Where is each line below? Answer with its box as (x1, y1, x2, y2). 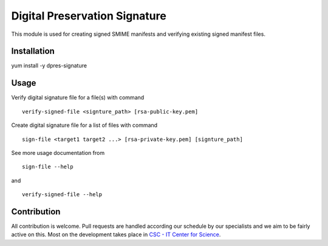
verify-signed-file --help (22, 191, 103, 198)
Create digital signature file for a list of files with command (11, 121, 158, 129)
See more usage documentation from (11, 149, 105, 156)
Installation (11, 46, 55, 56)
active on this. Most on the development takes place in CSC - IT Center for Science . (11, 231, 221, 238)
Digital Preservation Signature (11, 9, 166, 22)
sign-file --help (22, 163, 73, 170)
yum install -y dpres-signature (11, 62, 87, 69)
